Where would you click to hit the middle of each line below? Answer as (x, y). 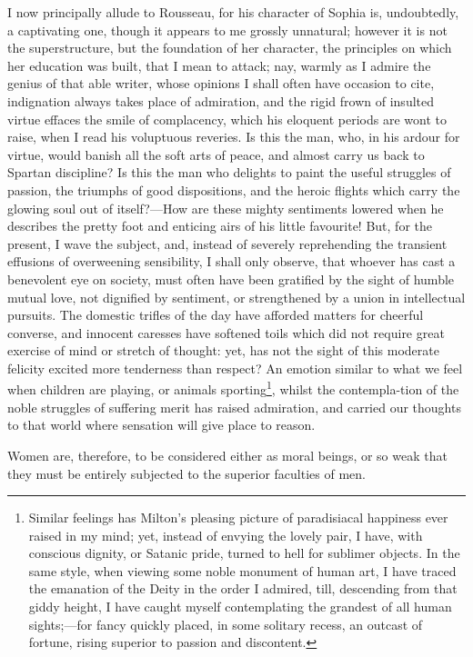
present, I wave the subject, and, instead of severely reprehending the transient (227, 243)
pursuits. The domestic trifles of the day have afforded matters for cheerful (216, 315)
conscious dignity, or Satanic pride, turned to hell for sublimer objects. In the (244, 553)
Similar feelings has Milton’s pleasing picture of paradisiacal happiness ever (238, 518)
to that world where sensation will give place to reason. (161, 425)
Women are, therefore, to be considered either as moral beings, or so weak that (227, 455)
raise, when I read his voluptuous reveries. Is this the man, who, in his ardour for (234, 137)
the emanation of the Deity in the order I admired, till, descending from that (243, 588)
